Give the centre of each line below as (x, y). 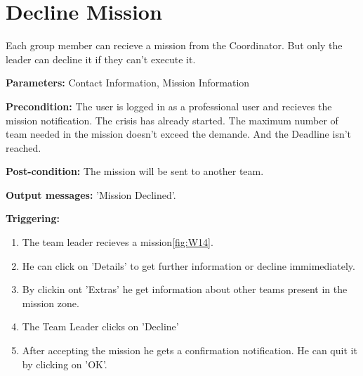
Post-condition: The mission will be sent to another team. (135, 171)
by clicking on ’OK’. (65, 364)
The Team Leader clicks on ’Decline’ (100, 326)
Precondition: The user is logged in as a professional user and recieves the (169, 106)
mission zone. (51, 303)
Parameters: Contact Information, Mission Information (128, 83)
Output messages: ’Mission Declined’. (91, 194)
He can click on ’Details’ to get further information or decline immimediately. (189, 265)
